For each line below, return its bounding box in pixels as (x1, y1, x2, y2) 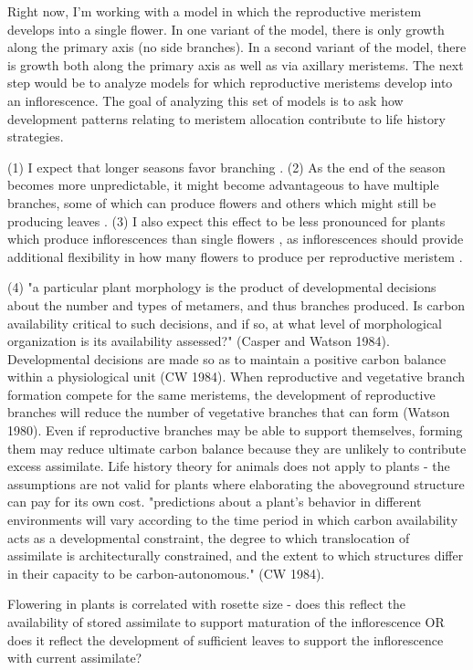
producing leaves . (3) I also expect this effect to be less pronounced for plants (7, 211, 446, 230)
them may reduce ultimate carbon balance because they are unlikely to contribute (7, 438, 467, 457)
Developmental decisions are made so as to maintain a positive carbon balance (7, 349, 447, 368)
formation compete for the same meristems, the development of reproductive (7, 384, 436, 403)
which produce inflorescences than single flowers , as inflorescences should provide (7, 229, 464, 248)
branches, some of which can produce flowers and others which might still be (7, 193, 436, 212)
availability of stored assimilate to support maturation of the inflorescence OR (7, 612, 445, 631)
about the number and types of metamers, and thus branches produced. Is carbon (7, 295, 466, 314)
